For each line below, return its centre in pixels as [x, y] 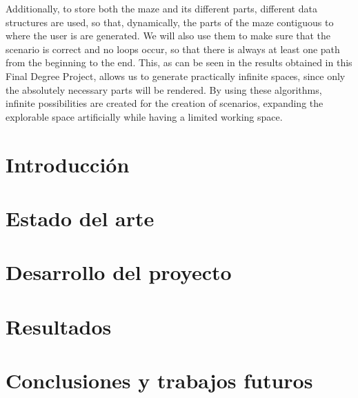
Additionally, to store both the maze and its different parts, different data [161, 8]
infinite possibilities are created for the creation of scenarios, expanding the [165, 103]
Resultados [59, 326]
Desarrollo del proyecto [119, 272]
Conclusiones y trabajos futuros [159, 380]
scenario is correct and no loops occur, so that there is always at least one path [173, 49]
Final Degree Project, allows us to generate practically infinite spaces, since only [176, 76]
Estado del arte [80, 218]
